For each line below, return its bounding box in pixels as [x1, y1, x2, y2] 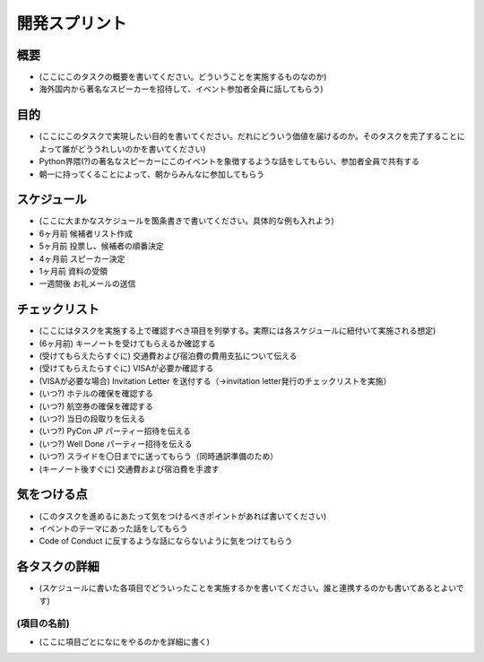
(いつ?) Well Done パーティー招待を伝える [39, 438, 193, 449]
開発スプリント [16, 13, 127, 33]
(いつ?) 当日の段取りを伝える [39, 414, 145, 424]
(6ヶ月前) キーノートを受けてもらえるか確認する [39, 337, 216, 349]
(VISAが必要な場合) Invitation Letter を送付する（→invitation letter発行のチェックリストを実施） [39, 375, 392, 386]
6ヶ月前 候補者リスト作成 [39, 228, 134, 239]
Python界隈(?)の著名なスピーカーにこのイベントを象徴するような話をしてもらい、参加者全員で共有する [39, 156, 420, 167]
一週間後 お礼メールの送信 [39, 278, 136, 289]
